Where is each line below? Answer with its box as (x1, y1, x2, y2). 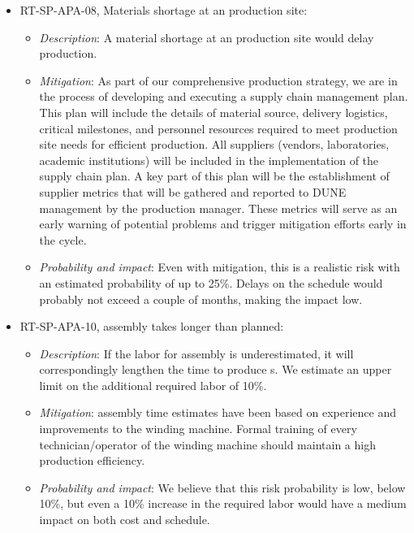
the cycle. (39, 231, 87, 248)
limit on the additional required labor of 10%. (39, 376, 267, 393)
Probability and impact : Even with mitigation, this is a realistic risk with (39, 258, 400, 275)
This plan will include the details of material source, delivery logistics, (39, 103, 388, 120)
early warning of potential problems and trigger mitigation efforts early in (39, 215, 407, 232)
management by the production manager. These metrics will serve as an (39, 199, 398, 216)
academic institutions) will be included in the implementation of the (39, 151, 379, 168)
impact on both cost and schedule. (39, 511, 210, 528)
